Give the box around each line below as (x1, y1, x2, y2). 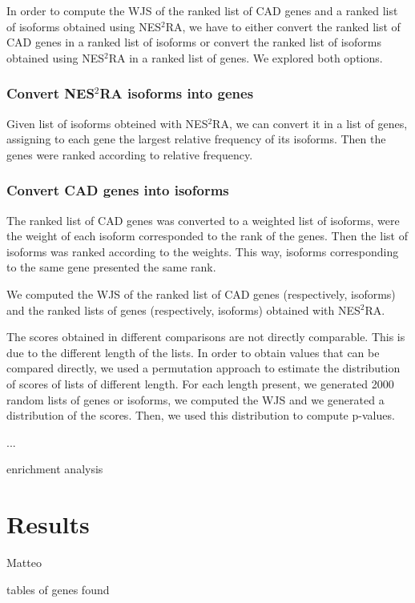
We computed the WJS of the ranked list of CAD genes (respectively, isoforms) (6, 285, 396, 302)
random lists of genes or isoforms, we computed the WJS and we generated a (6, 391, 385, 408)
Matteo (6, 554, 42, 571)
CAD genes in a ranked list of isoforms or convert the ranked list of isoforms (6, 34, 381, 50)
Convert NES (6, 83, 95, 103)
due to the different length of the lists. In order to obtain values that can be (6, 344, 380, 360)
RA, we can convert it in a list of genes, (212, 115, 408, 131)
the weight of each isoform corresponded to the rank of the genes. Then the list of (6, 227, 408, 244)
